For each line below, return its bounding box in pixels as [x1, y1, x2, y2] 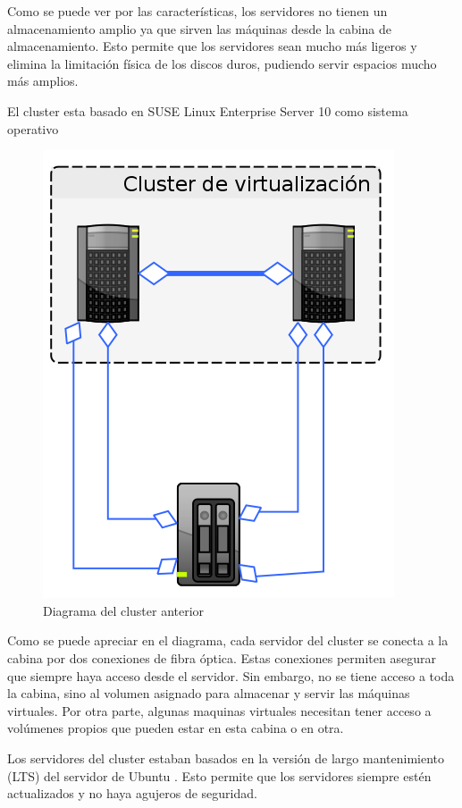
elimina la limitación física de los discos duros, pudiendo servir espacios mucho [7, 54, 437, 72]
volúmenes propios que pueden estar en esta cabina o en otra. [7, 719, 344, 737]
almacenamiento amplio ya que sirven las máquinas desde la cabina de [7, 19, 392, 38]
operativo [7, 119, 59, 138]
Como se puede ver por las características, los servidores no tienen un [7, 2, 388, 20]
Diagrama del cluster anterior [43, 601, 205, 619]
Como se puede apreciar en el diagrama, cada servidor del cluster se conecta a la [7, 631, 449, 650]
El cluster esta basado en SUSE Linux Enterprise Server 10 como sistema [7, 101, 408, 120]
